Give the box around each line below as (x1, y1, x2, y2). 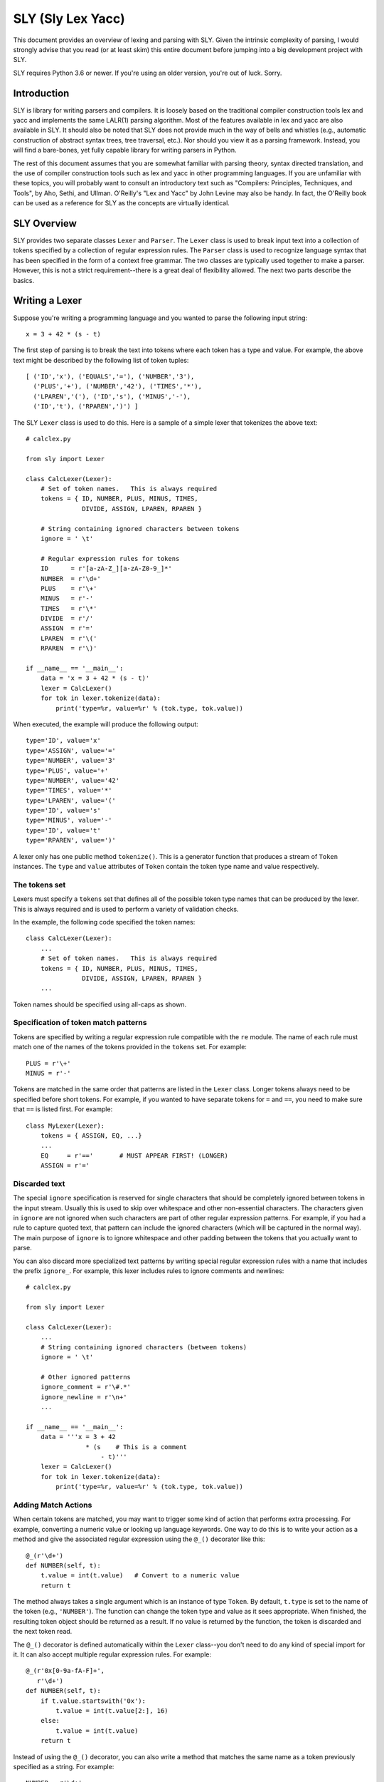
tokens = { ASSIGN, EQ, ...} (40, 1131, 142, 1140)
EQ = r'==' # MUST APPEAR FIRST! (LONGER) (40, 1151, 229, 1160)
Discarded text (13, 1178, 65, 1188)
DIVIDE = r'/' (40, 614, 94, 623)
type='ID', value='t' (26, 826, 101, 834)
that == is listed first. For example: (13, 1105, 113, 1113)
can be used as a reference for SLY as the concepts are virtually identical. (13, 199, 230, 207)
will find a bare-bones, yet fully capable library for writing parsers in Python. (13, 146, 238, 155)
